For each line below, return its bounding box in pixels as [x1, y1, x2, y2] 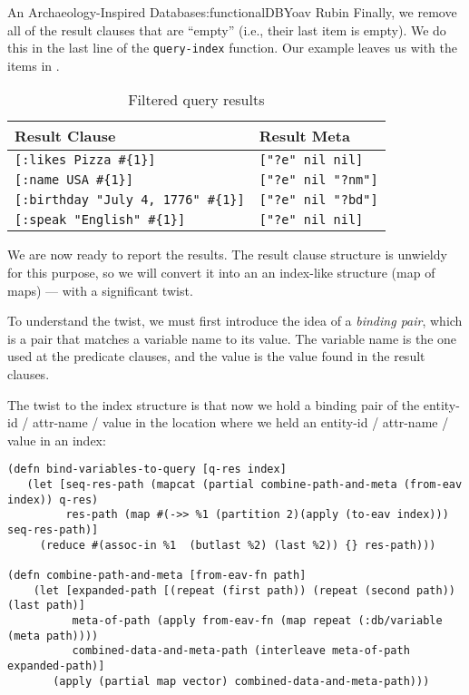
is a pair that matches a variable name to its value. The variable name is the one [7, 328, 457, 347]
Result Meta [259, 125, 350, 147]
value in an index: [7, 430, 106, 449]
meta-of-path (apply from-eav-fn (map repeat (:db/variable [72, 613, 443, 627]
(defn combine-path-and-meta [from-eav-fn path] [7, 568, 307, 582]
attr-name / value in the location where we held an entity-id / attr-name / [32, 413, 449, 432]
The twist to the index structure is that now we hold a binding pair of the [7, 395, 420, 414]
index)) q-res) [7, 493, 99, 506]
